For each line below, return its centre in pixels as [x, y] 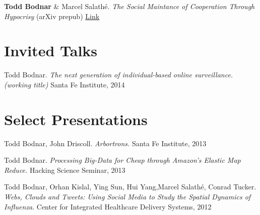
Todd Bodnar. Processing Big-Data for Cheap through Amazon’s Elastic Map [122, 160]
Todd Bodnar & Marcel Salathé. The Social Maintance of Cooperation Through [129, 6]
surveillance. [214, 75]
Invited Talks [51, 50]
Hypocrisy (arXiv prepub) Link [52, 16]
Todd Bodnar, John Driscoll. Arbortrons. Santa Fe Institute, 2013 [105, 143]
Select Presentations [76, 119]
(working [18, 84]
